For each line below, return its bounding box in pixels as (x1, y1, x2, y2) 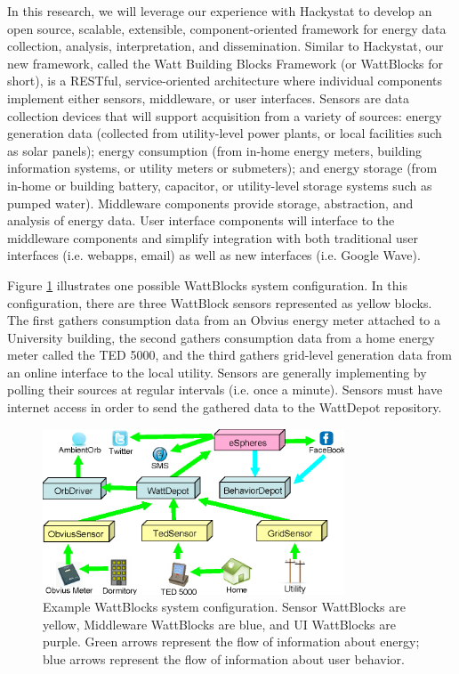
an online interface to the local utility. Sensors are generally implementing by (7, 362, 427, 381)
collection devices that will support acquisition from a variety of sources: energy (7, 106, 442, 125)
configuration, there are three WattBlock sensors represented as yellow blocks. (7, 293, 432, 312)
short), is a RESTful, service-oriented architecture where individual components (7, 71, 443, 90)
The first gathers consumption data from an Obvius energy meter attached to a (7, 311, 440, 329)
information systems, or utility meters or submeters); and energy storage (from (7, 158, 438, 177)
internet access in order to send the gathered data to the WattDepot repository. (7, 398, 442, 417)
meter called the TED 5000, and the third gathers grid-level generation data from (7, 345, 453, 364)
